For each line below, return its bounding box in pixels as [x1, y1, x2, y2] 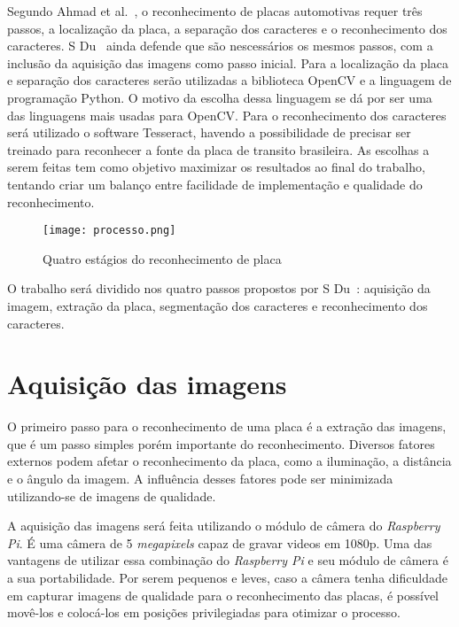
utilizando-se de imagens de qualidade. [7, 486, 216, 505]
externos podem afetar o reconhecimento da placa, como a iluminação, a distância [7, 452, 452, 470]
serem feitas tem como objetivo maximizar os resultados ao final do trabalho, [7, 158, 425, 176]
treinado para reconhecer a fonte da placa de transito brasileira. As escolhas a [7, 140, 430, 159]
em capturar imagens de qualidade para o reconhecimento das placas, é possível [7, 585, 440, 604]
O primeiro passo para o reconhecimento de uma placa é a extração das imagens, [7, 417, 447, 436]
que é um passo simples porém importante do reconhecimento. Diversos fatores [7, 434, 435, 453]
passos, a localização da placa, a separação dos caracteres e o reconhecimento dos [7, 19, 447, 37]
